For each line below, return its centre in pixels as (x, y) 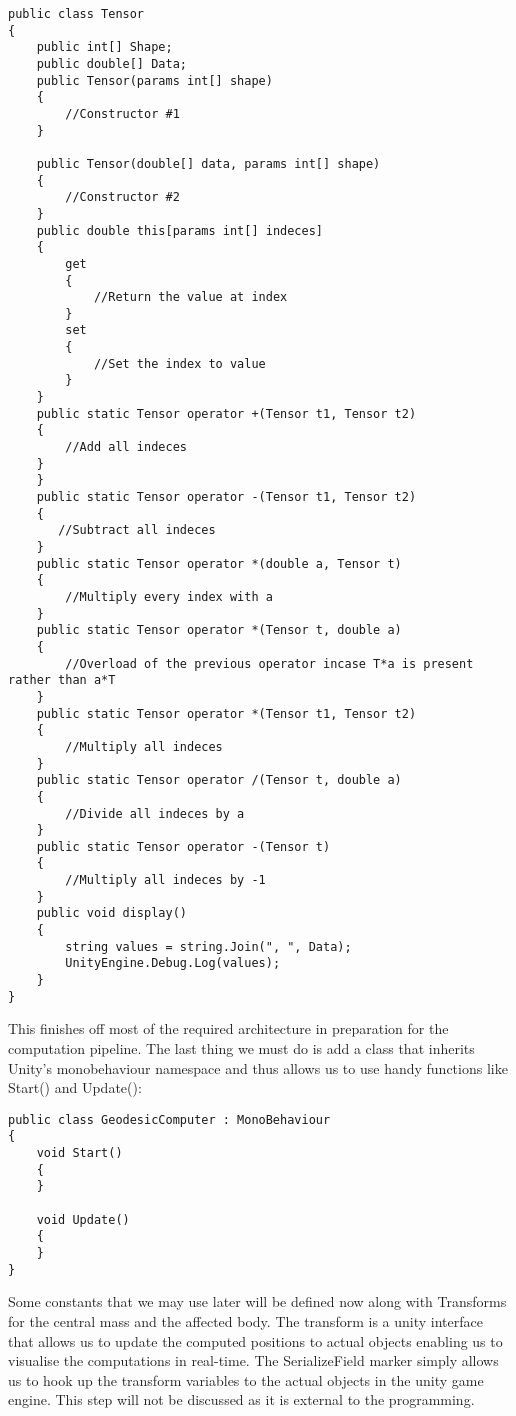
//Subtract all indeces (137, 530)
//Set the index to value (179, 363)
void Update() (83, 1219)
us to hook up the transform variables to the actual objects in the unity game (246, 1379)
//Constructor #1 (122, 113)
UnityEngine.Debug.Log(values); (173, 963)
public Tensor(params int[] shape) (154, 80)
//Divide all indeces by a (155, 813)
